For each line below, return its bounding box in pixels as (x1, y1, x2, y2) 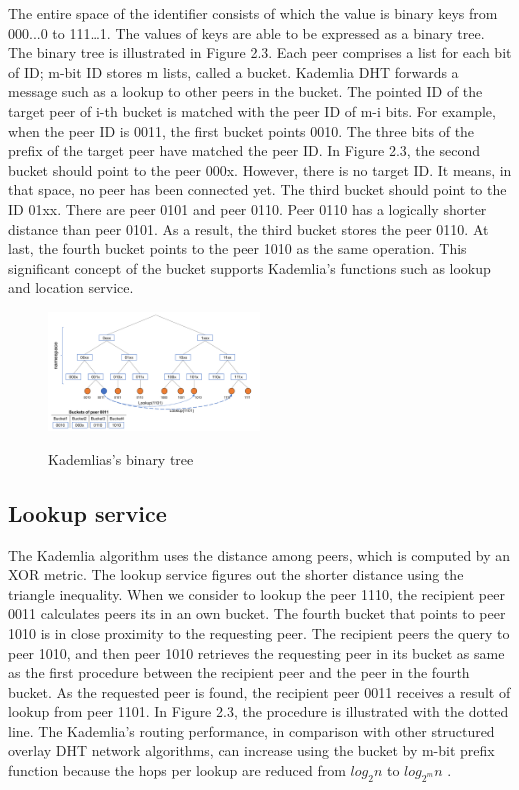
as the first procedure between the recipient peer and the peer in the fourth (8, 662, 470, 683)
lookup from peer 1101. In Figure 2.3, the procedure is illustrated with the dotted (8, 701, 509, 722)
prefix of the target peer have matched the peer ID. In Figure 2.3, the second (8, 140, 480, 161)
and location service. (8, 277, 134, 298)
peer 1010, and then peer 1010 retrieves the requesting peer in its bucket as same (8, 642, 505, 663)
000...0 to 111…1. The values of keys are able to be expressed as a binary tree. (8, 22, 485, 43)
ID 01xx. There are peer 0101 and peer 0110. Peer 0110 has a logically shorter (8, 198, 487, 219)
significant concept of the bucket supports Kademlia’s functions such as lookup (8, 257, 491, 278)
